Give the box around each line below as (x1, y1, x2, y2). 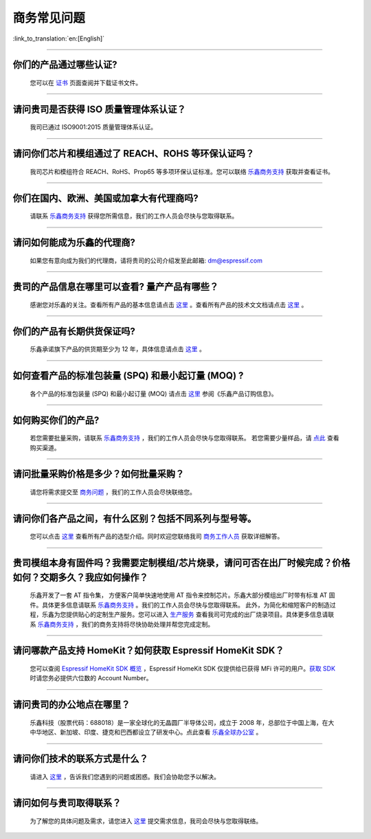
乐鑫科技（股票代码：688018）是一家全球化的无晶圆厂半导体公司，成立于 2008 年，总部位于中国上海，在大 (30, 718, 335, 726)
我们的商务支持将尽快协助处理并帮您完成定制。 (81, 620, 214, 628)
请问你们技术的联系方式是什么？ (12, 752, 148, 764)
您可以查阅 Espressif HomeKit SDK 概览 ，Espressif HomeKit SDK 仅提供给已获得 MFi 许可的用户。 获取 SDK (30, 664, 336, 673)
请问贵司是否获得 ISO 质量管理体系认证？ (12, 103, 186, 115)
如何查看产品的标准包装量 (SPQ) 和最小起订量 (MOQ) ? (12, 370, 244, 381)
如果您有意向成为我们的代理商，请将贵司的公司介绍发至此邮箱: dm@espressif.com (30, 256, 262, 265)
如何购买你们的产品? (12, 414, 100, 426)
